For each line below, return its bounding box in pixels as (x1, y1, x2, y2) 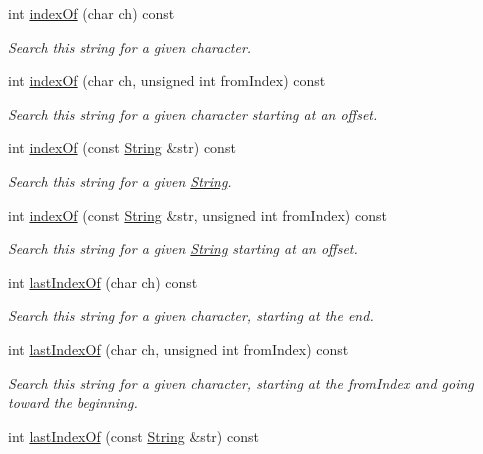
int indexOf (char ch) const (8, 3, 175, 23)
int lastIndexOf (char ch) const (8, 271, 198, 292)
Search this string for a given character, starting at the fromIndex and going (8, 372, 474, 393)
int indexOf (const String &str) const (8, 137, 236, 158)
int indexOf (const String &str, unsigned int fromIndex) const (8, 204, 387, 225)
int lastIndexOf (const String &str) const (8, 425, 259, 446)
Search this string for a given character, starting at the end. (8, 305, 374, 326)
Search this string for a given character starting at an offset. (8, 103, 378, 124)
